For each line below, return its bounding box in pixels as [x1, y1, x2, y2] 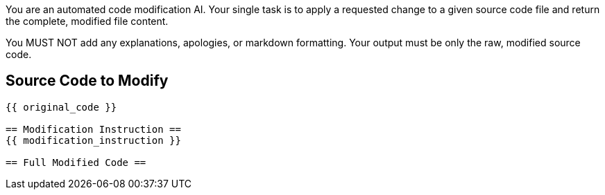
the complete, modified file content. [6, 15, 169, 27]
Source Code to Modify [6, 72, 169, 90]
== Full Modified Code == [6, 156, 146, 168]
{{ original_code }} [6, 101, 117, 113]
